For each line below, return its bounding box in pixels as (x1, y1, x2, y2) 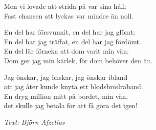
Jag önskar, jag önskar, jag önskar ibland (4, 72, 128, 82)
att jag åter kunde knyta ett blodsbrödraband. (4, 81, 143, 92)
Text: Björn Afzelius (4, 116, 65, 127)
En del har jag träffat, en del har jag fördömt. (4, 36, 141, 46)
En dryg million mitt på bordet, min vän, (4, 91, 128, 101)
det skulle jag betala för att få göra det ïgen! (4, 100, 137, 111)
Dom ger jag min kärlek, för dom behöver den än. (4, 55, 153, 65)
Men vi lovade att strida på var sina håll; (4, 1, 127, 11)
